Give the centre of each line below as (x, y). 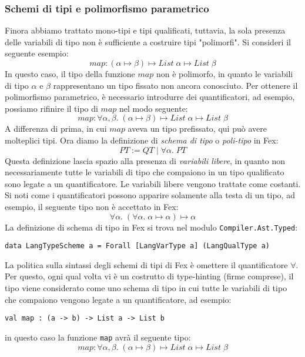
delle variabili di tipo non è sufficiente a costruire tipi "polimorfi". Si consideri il (148, 41)
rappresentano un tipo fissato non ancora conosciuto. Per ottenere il (175, 85)
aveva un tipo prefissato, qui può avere (197, 129)
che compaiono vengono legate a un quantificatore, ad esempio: (118, 299)
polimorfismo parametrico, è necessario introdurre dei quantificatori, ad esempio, (150, 97)
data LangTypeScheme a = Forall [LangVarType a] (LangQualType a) (138, 246)
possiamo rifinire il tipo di (51, 108)
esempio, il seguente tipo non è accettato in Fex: (92, 206)
